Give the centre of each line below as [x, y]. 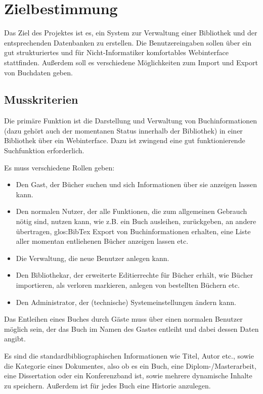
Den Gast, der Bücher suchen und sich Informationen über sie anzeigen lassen [137, 184]
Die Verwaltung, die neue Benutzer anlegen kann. [93, 258]
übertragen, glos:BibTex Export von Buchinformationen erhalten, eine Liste [133, 231]
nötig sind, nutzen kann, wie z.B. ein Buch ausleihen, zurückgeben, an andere [136, 221]
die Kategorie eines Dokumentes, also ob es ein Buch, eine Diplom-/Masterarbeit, [130, 365]
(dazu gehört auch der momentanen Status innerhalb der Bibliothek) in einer [123, 130]
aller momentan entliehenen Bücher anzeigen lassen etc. [102, 241]
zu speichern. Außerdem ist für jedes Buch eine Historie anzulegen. [107, 385]
